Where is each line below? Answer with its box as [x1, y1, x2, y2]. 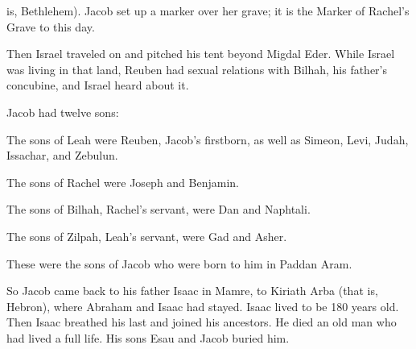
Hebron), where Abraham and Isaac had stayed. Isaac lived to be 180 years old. [6, 297, 399, 314]
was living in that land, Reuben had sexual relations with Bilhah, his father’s [6, 60, 388, 77]
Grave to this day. [6, 18, 95, 35]
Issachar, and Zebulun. [6, 147, 118, 164]
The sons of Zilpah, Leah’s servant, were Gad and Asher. [6, 227, 287, 244]
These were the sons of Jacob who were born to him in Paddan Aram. [6, 255, 352, 272]
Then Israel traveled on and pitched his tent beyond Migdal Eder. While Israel [6, 45, 395, 62]
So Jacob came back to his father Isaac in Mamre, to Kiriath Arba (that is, [6, 282, 378, 299]
